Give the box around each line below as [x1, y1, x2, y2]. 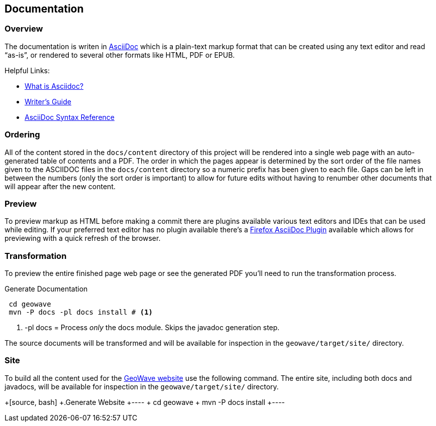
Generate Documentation [5, 285, 88, 294]
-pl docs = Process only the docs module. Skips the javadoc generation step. [25, 323, 280, 332]
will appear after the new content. [5, 182, 116, 191]
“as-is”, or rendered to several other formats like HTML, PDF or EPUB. [5, 50, 235, 59]
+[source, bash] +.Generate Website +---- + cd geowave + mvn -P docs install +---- [5, 397, 285, 406]
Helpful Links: [5, 66, 50, 75]
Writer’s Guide [25, 97, 71, 106]
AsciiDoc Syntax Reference [25, 112, 115, 121]
